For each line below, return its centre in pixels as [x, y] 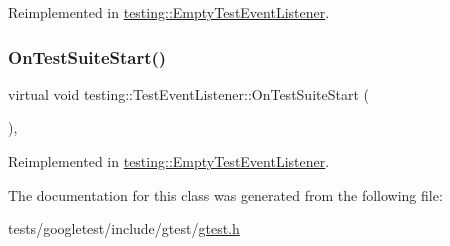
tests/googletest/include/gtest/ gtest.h [124, 228]
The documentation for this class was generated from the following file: [225, 194]
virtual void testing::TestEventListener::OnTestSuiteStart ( [188, 93]
